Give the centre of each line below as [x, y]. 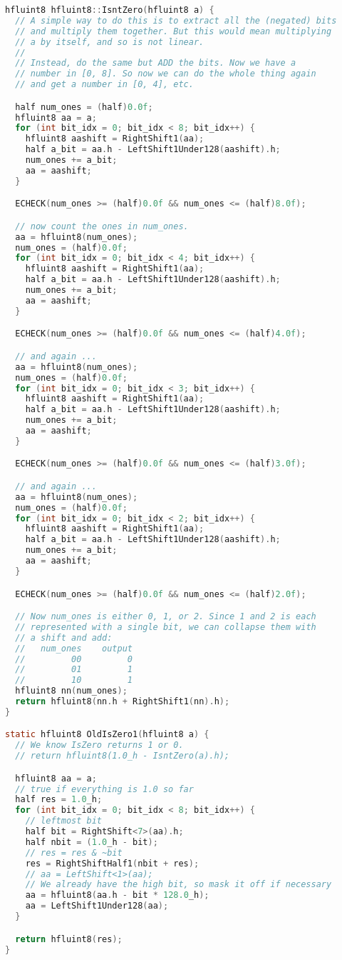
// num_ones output [74, 648]
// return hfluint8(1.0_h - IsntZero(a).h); [122, 756]
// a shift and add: [64, 637]
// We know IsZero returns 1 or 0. [99, 745]
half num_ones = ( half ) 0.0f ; [84, 107]
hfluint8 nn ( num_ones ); [71, 691]
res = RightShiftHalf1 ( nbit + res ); [112, 863]
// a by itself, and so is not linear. [110, 42]
